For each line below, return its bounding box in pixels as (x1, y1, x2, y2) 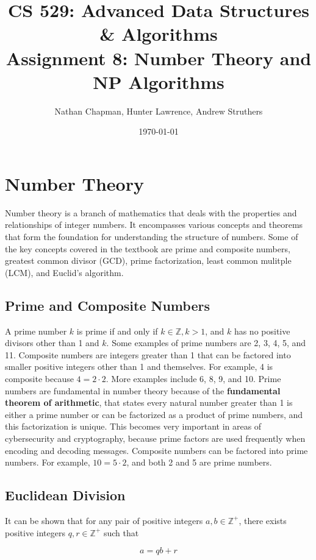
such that (103, 526, 139, 539)
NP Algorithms (93, 69, 224, 94)
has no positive (234, 324, 290, 337)
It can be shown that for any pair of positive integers (5, 514, 203, 526)
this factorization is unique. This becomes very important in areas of (5, 420, 262, 433)
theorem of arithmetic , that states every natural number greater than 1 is (5, 396, 293, 409)
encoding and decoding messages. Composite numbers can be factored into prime (5, 444, 308, 456)
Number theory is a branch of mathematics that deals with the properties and (5, 206, 297, 219)
